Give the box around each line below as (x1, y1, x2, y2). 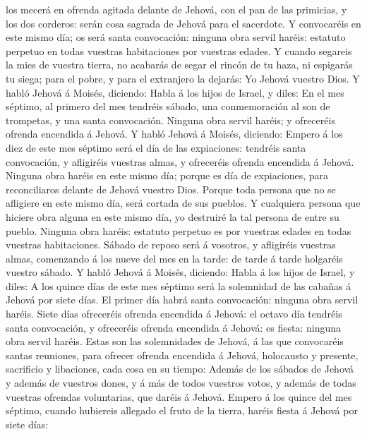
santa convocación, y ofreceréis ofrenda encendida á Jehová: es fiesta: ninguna (6, 320, 342, 334)
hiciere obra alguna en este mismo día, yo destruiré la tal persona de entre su (6, 209, 339, 224)
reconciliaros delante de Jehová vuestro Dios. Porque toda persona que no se (6, 181, 336, 196)
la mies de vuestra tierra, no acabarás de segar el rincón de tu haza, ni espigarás (6, 57, 353, 72)
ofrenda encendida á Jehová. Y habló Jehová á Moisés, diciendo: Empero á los (6, 126, 343, 141)
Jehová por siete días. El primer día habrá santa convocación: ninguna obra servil (6, 292, 359, 307)
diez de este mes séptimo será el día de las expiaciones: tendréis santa (6, 140, 306, 155)
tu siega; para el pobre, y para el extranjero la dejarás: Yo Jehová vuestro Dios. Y (6, 71, 360, 85)
